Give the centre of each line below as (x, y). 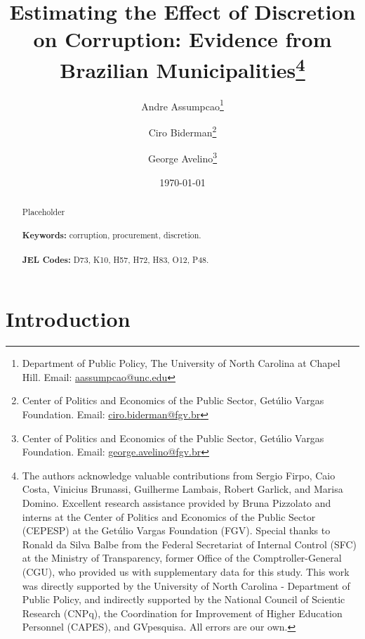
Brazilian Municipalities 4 (182, 68)
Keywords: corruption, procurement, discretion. (112, 235)
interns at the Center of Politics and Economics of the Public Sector (169, 516)
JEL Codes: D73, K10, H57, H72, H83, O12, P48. (115, 259)
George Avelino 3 (182, 157)
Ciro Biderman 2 (182, 131)
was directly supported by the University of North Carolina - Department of (186, 585)
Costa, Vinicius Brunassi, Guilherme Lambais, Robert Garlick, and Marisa (182, 489)
